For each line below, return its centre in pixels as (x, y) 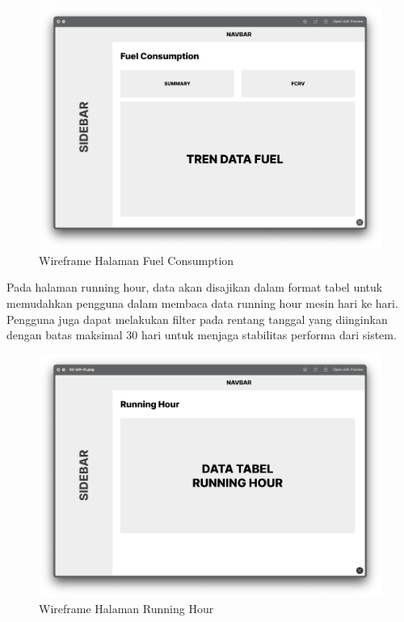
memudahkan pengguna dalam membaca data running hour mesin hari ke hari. (202, 303)
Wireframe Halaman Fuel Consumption (137, 260)
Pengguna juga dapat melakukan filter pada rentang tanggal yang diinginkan (197, 319)
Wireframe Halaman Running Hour (126, 608)
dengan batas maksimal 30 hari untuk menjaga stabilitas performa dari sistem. (202, 335)
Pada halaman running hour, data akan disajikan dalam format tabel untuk (195, 287)
